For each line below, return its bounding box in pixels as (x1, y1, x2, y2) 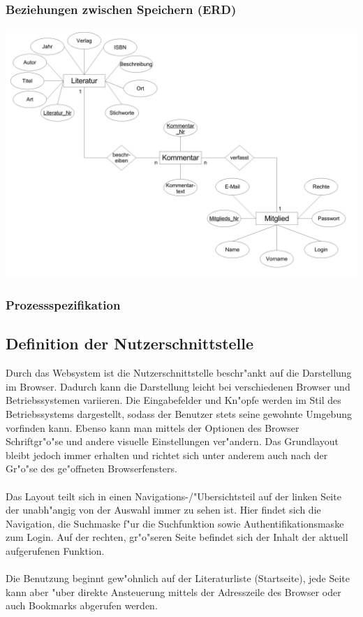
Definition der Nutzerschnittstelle (6, 333, 254, 354)
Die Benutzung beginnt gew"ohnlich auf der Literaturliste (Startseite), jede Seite (6, 571, 350, 586)
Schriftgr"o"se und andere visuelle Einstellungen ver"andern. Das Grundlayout (6, 434, 339, 449)
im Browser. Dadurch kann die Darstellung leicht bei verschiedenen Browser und (6, 379, 350, 393)
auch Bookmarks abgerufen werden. (6, 598, 158, 613)
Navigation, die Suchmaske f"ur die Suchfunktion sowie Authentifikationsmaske (6, 516, 344, 530)
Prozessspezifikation (6, 296, 121, 314)
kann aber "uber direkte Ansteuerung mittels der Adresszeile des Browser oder (6, 584, 341, 599)
